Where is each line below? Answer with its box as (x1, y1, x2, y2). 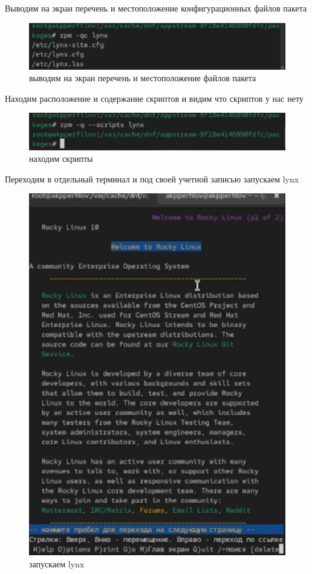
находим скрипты (29, 152, 93, 165)
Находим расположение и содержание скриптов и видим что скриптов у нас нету (5, 92, 304, 104)
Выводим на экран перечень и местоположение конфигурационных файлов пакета (5, 2, 307, 14)
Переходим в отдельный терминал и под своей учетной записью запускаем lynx (5, 172, 299, 185)
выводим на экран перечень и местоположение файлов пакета (29, 72, 256, 84)
